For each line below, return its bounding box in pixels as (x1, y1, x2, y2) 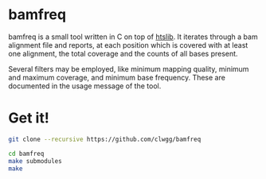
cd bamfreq (8, 150, 45, 158)
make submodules (8, 157, 62, 165)
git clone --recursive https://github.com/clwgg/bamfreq (8, 135, 201, 143)
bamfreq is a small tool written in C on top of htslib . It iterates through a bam (8, 32, 258, 41)
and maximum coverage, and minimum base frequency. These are (8, 72, 225, 82)
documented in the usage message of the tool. (8, 81, 162, 91)
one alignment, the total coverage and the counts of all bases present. (8, 49, 238, 58)
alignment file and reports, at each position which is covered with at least (8, 40, 248, 49)
